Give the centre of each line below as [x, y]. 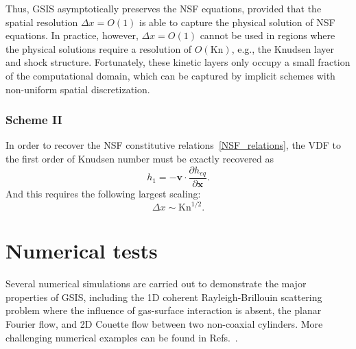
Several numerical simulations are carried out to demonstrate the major [156, 284]
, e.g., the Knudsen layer [283, 48]
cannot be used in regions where [268, 35]
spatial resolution [42, 22]
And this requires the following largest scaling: [103, 194]
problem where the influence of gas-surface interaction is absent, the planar [164, 310]
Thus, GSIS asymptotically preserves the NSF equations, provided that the [164, 8]
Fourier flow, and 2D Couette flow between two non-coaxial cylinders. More [164, 324]
